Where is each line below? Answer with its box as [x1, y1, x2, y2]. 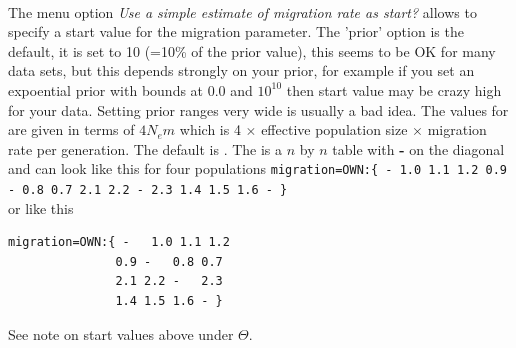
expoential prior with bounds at [8, 79, 204, 100]
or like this [8, 197, 74, 218]
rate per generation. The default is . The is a [8, 138, 283, 159]
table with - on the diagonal [332, 138, 505, 159]
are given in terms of [8, 119, 135, 140]
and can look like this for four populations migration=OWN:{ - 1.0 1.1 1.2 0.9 [8, 158, 508, 179]
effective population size [261, 119, 408, 140]
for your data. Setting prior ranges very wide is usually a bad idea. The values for [8, 99, 509, 120]
